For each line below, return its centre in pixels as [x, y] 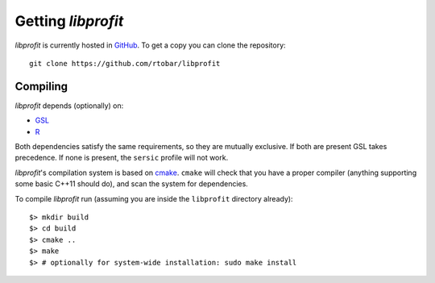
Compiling [41, 86]
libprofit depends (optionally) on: [69, 106]
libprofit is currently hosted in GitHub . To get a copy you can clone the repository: [150, 45]
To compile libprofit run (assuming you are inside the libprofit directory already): [154, 198]
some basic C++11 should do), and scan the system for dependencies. [132, 184]
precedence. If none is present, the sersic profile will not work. [122, 158]
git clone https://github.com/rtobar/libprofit [125, 63]
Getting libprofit [69, 21]
